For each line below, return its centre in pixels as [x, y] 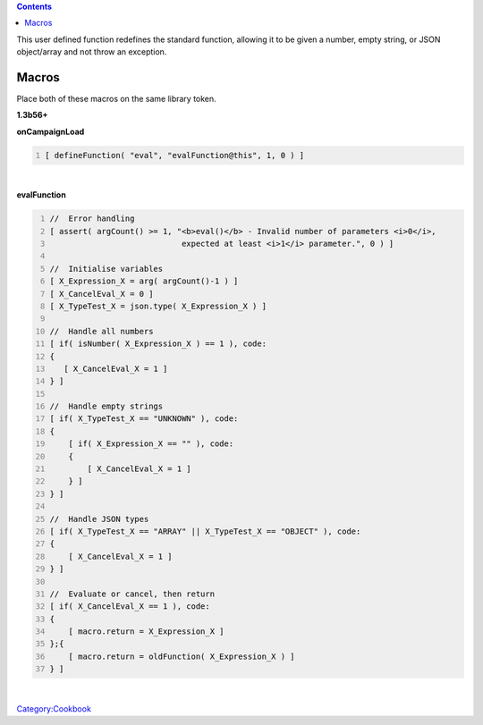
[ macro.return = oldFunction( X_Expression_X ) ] [182, 656]
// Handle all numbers [102, 331]
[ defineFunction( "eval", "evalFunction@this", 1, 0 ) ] [175, 155]
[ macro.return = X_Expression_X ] [146, 632]
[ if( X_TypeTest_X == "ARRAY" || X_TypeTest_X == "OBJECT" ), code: [205, 531]
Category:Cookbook [54, 708]
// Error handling [92, 219]
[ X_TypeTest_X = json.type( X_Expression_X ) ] [158, 306]
